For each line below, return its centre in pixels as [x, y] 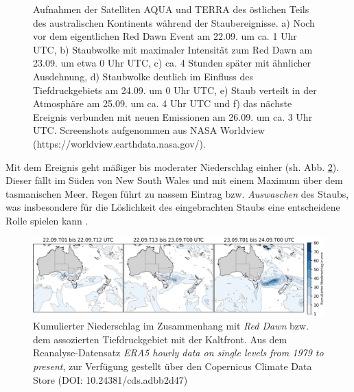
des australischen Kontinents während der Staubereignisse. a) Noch [174, 22]
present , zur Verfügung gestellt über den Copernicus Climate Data [173, 366]
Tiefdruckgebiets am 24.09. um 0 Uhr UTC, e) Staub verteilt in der [175, 90]
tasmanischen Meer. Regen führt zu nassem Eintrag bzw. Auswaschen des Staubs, [177, 193]
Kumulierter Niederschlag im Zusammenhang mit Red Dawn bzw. [171, 326]
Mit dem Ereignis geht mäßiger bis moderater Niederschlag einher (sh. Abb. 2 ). [173, 166]
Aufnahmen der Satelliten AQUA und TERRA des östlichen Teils [171, 9]
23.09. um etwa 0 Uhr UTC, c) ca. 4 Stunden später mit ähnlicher [172, 63]
